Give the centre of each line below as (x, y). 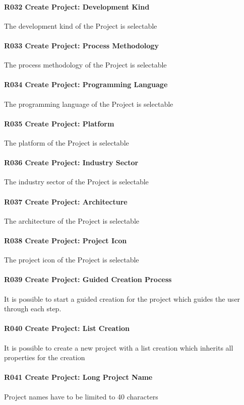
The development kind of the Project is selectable (81, 25)
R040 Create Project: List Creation (67, 328)
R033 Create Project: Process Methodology (81, 45)
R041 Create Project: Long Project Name (78, 377)
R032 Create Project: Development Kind (77, 6)
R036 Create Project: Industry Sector (71, 162)
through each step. (33, 309)
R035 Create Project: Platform (59, 123)
